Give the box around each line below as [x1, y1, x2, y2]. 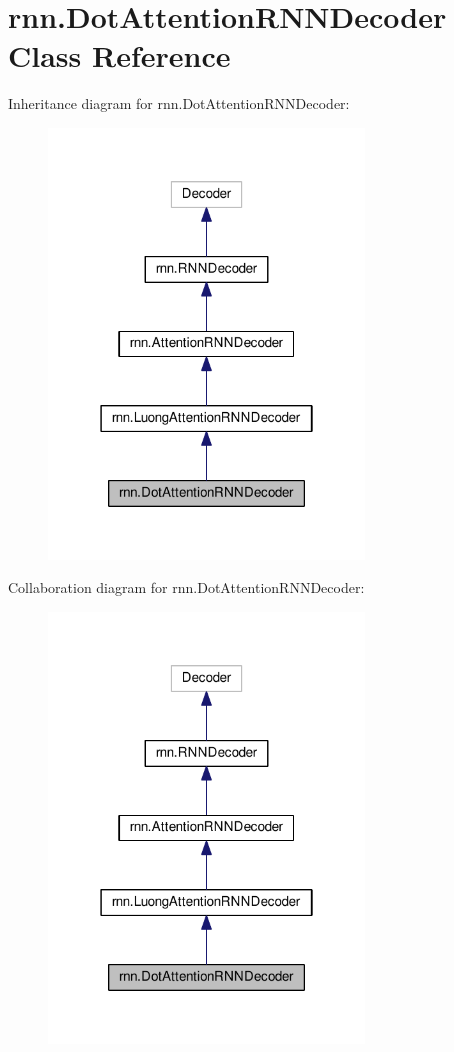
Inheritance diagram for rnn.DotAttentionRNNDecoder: [8, 93, 350, 114]
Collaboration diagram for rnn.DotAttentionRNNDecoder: [8, 577, 365, 598]
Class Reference [8, 35, 231, 76]
